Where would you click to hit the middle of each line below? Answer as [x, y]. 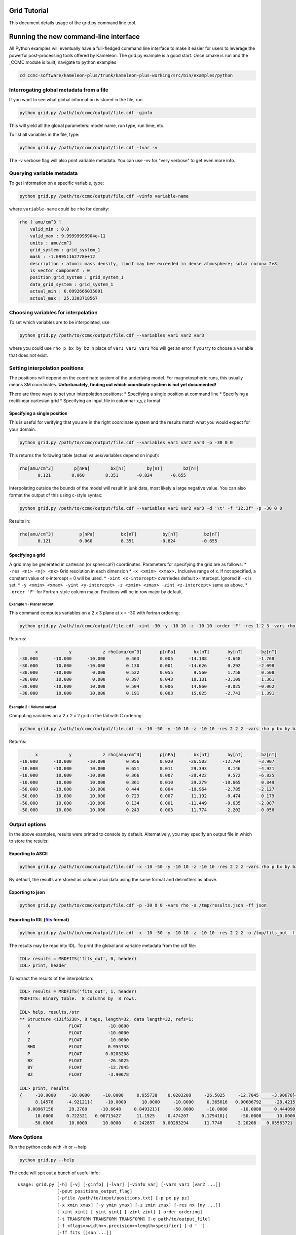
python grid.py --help [47, 1160]
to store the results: [29, 841]
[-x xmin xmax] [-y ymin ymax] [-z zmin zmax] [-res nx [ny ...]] [139, 1205]
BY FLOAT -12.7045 [78, 1068]
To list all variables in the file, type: [44, 135]
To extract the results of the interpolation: [51, 979]
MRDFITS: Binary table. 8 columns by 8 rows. [78, 998]
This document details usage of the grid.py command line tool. [73, 23]
